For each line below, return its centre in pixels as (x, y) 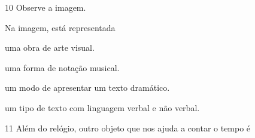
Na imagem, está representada (60, 27)
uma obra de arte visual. (50, 47)
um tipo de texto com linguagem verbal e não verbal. (102, 107)
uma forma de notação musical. (62, 67)
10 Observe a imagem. (45, 7)
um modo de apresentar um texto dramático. (87, 88)
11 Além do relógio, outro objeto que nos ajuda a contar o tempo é (128, 128)
